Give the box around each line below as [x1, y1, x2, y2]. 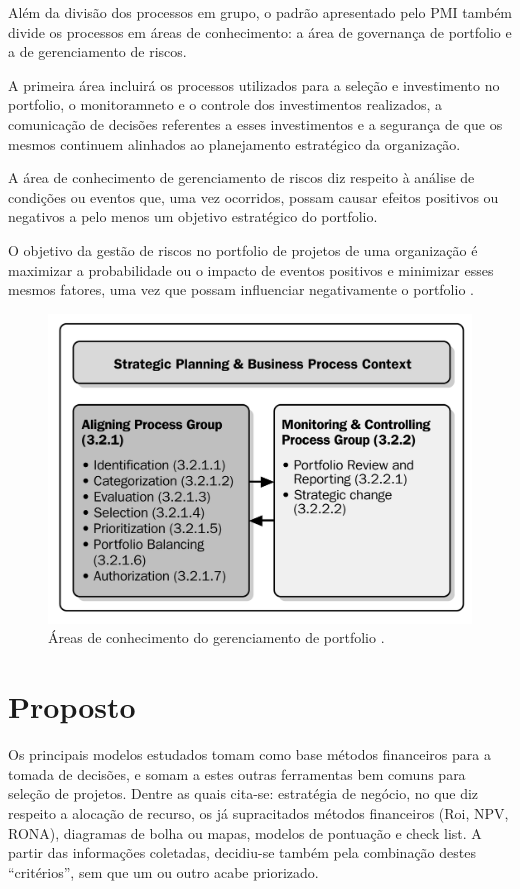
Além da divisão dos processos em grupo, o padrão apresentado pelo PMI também [8, 2, 513, 22]
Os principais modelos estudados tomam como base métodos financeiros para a [8, 744, 491, 765]
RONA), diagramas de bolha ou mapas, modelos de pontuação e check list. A [8, 822, 482, 843]
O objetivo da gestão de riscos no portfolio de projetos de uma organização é [8, 239, 478, 260]
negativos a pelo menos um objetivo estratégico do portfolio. [8, 206, 378, 227]
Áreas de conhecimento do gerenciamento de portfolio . [48, 627, 385, 648]
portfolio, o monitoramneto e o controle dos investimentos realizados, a [8, 94, 443, 115]
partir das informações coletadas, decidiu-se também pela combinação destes [8, 842, 476, 863]
